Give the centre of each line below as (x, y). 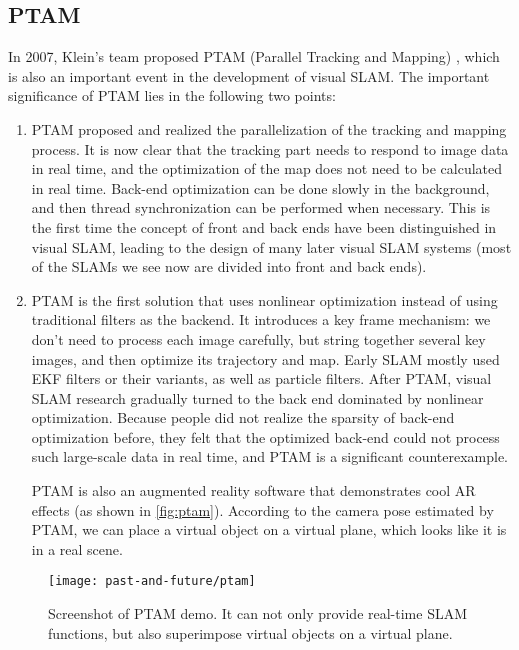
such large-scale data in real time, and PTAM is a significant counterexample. (270, 456)
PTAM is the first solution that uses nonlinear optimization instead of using (264, 299)
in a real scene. (77, 548)
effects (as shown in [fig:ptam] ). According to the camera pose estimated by (262, 509)
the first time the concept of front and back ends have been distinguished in (264, 226)
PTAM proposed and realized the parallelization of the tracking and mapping (269, 128)
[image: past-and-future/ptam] (152, 581)
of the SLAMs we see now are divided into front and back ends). (229, 266)
